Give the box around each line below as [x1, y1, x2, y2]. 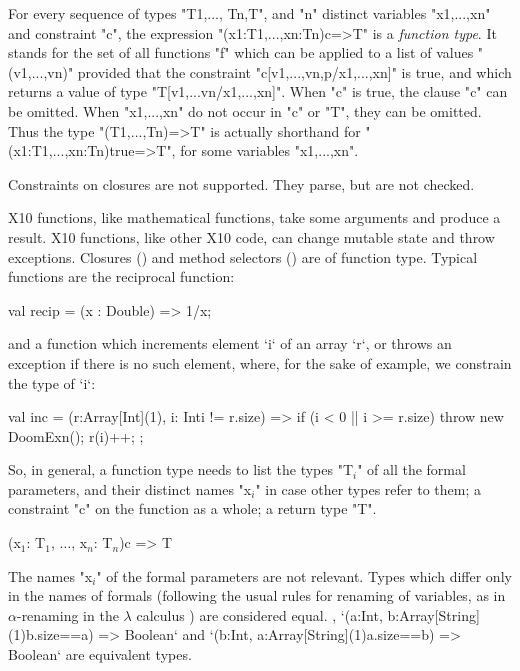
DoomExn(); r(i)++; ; [8, 425, 144, 446]
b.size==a [25, 624, 89, 645]
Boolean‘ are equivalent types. [8, 644, 192, 665]
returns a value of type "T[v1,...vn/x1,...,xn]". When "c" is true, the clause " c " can [8, 81, 508, 102]
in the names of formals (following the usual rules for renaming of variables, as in [8, 585, 506, 606]
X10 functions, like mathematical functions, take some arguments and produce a [8, 207, 501, 228]
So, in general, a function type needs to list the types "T [8, 459, 354, 480]
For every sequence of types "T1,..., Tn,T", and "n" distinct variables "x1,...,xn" [8, 3, 491, 23]
